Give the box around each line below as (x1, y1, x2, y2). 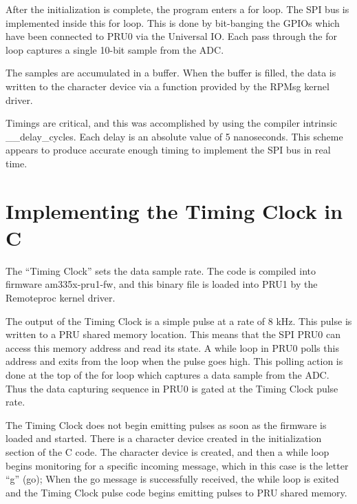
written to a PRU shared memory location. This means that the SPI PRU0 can (6, 327, 341, 342)
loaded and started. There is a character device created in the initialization (6, 431, 322, 445)
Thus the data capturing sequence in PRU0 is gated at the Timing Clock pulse (6, 381, 338, 395)
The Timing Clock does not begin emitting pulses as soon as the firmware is (6, 417, 327, 432)
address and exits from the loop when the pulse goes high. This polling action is (6, 354, 343, 368)
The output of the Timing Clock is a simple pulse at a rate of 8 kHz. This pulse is (6, 313, 352, 328)
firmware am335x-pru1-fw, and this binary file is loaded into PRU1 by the (6, 277, 318, 291)
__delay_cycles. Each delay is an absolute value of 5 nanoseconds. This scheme (6, 129, 343, 143)
